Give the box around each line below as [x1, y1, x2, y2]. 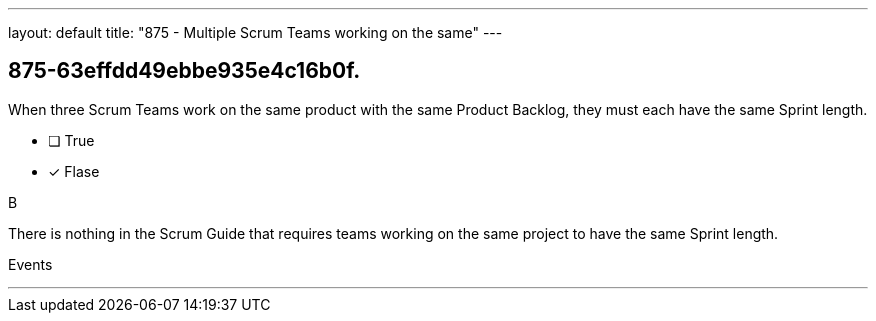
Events [8, 255, 53, 273]
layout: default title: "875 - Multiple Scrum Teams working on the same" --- [8, 24, 503, 41]
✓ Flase [48, 162, 100, 180]
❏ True [48, 131, 95, 149]
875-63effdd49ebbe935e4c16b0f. [8, 58, 361, 84]
